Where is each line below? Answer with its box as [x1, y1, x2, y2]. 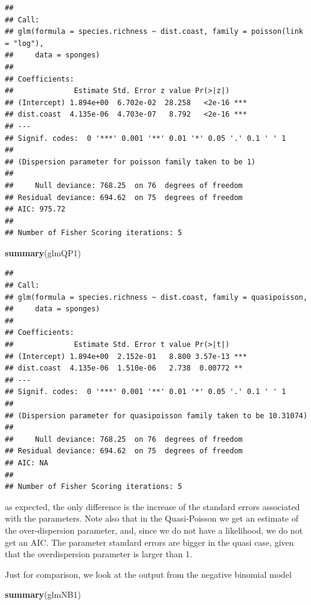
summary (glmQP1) [5, 246, 81, 259]
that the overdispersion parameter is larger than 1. [5, 548, 193, 560]
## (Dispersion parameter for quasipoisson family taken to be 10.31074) [5, 411, 308, 420]
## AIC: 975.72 [5, 205, 66, 214]
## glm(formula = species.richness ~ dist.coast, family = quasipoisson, [5, 293, 308, 302]
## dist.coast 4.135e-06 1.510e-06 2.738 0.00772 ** [5, 364, 243, 373]
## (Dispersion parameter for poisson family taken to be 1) [5, 157, 256, 166]
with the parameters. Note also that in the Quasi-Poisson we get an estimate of [5, 512, 299, 525]
